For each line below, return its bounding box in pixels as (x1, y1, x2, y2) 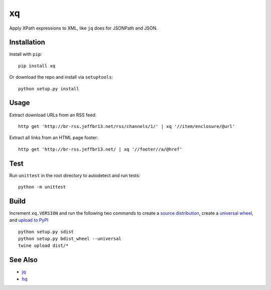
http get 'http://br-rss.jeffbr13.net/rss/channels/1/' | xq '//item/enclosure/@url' (18, 123, 235, 129)
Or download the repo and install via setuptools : (9, 74, 113, 80)
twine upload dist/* (18, 243, 69, 248)
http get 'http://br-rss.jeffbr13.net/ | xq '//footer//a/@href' (18, 146, 183, 152)
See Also (9, 256, 38, 264)
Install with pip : (9, 51, 42, 57)
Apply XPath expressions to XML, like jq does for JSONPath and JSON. (9, 25, 158, 31)
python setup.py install (18, 86, 79, 91)
